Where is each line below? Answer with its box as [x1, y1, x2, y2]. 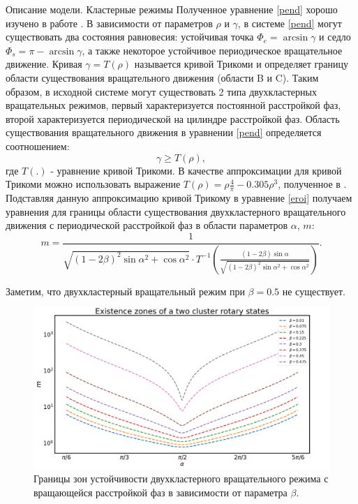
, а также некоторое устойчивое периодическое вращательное [82, 43, 343, 57]
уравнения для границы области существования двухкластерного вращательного [6, 204, 346, 218]
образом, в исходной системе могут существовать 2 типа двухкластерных [6, 84, 317, 98]
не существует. [282, 283, 345, 298]
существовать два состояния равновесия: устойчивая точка [6, 29, 254, 44]
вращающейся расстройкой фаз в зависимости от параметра [33, 485, 288, 500]
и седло [319, 29, 351, 44]
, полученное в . [278, 177, 347, 191]
